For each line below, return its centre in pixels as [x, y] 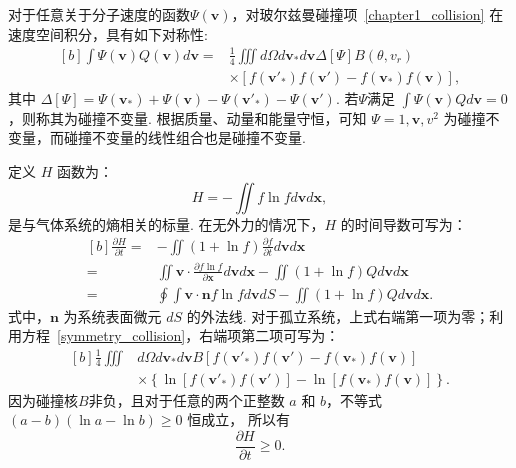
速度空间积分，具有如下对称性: [108, 33]
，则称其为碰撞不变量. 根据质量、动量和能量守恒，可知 [187, 117]
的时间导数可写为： [403, 223]
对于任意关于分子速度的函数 [99, 14]
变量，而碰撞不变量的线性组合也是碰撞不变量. [157, 137]
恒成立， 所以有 [238, 419]
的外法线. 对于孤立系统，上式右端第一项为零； [338, 315]
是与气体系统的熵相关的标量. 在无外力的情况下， [166, 223]
